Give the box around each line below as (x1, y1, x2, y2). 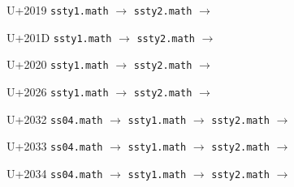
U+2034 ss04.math (6, 164, 103, 181)
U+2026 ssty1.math (6, 83, 109, 100)
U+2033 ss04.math (6, 138, 103, 155)
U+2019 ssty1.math (6, 2, 109, 18)
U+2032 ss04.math (6, 110, 103, 127)
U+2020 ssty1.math (6, 56, 109, 73)
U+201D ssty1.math (6, 28, 112, 45)
